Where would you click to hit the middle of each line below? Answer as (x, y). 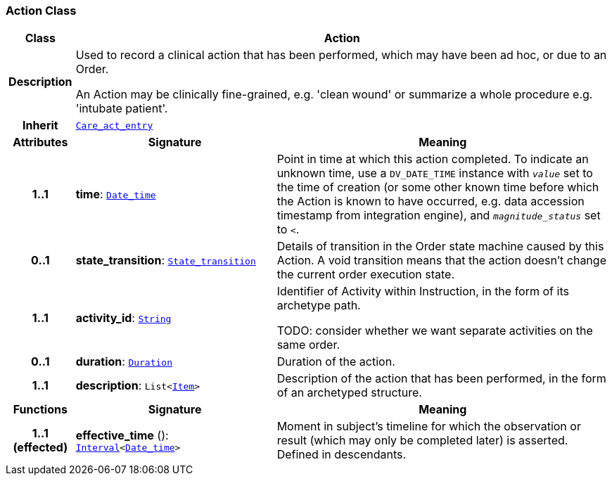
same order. (308, 345)
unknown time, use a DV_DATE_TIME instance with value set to (435, 173)
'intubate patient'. (122, 109)
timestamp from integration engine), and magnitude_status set (439, 216)
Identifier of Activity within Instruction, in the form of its (423, 291)
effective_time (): (122, 435)
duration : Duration (124, 362)
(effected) (40, 448)
